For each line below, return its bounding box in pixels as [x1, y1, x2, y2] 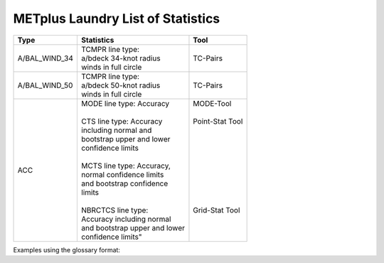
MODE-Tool [193, 98, 232, 108]
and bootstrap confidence [81, 178, 169, 188]
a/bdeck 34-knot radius [81, 53, 161, 63]
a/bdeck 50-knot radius [81, 80, 161, 90]
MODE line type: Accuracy [81, 98, 170, 108]
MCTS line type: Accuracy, [81, 161, 171, 171]
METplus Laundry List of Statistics [13, 11, 220, 26]
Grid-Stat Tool [193, 205, 240, 215]
